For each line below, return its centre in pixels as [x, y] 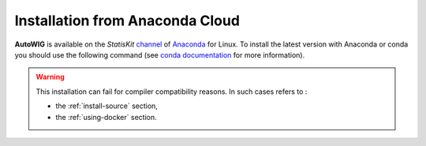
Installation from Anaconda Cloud [127, 21]
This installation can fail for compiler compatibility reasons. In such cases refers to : [172, 92]
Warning [50, 77]
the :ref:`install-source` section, [106, 106]
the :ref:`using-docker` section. [106, 117]
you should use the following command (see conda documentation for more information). [160, 54]
